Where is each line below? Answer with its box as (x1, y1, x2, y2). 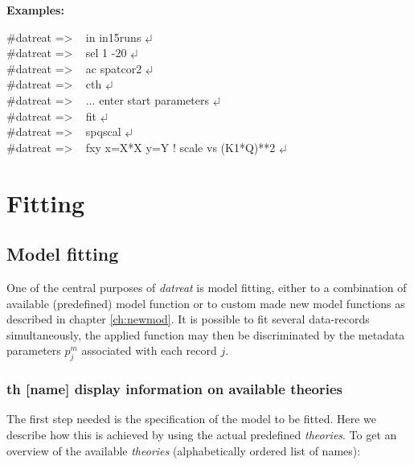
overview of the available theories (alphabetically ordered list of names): (6, 442, 361, 459)
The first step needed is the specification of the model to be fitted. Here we (6, 410, 376, 427)
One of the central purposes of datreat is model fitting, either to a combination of (6, 278, 407, 295)
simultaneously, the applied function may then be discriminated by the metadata (6, 326, 405, 343)
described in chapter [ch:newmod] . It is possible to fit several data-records (6, 311, 370, 327)
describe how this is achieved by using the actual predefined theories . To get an (6, 426, 397, 442)
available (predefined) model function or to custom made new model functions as (6, 294, 405, 311)
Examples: (6, 2, 64, 18)
